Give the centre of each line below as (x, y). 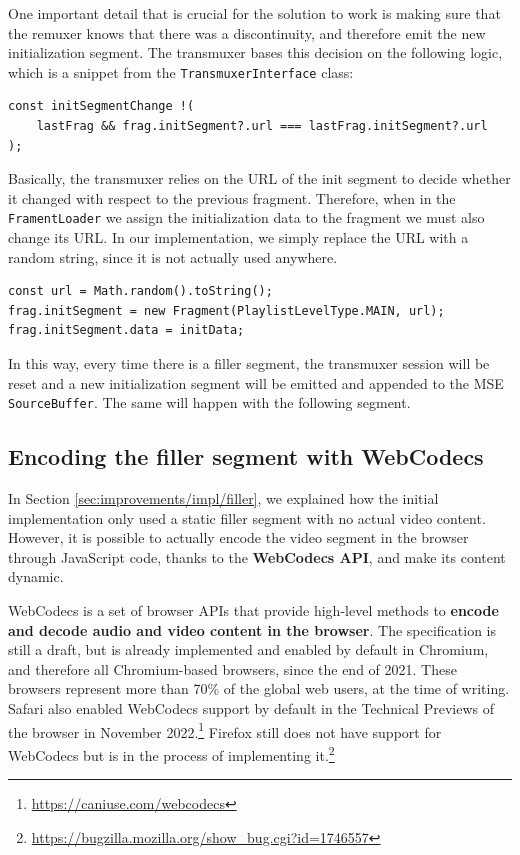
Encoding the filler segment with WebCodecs (246, 456)
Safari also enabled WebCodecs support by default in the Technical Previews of (251, 708)
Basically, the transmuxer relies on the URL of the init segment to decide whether (259, 178)
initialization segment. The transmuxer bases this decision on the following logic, (255, 52)
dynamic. (36, 576)
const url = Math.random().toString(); (140, 291)
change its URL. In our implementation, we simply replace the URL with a (238, 237)
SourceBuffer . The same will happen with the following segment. (209, 402)
